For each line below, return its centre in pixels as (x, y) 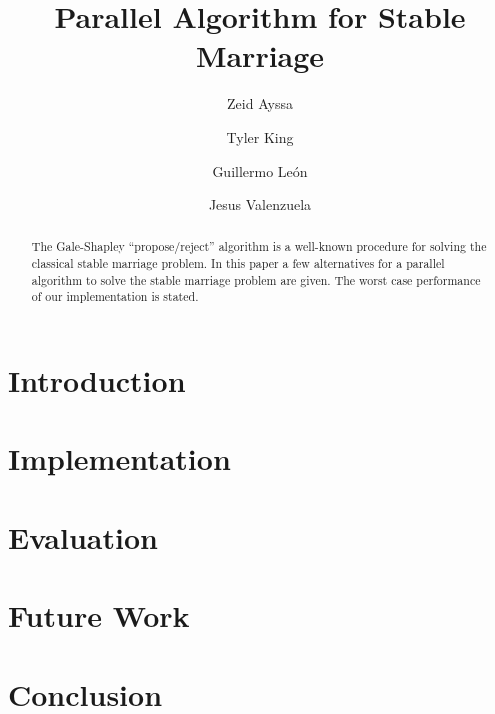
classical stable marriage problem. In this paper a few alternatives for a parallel (238, 263)
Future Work (99, 615)
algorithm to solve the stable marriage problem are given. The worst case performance (256, 279)
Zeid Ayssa (260, 103)
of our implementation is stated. (115, 296)
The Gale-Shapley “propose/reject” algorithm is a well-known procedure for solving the (259, 246)
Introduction (97, 380)
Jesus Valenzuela (260, 204)
